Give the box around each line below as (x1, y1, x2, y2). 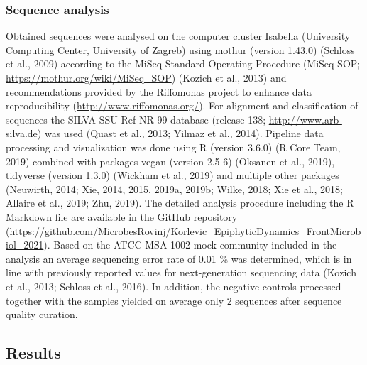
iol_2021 (6, 237, 44, 252)
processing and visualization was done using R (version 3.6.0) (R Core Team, (6, 139, 341, 154)
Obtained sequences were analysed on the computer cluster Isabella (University (6, 28, 351, 43)
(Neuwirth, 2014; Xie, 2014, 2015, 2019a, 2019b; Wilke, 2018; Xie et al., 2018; (6, 181, 343, 196)
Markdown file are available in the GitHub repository (6, 209, 238, 224)
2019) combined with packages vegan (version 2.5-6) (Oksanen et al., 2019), (6, 153, 335, 168)
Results (6, 342, 61, 364)
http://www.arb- (268, 111, 342, 126)
